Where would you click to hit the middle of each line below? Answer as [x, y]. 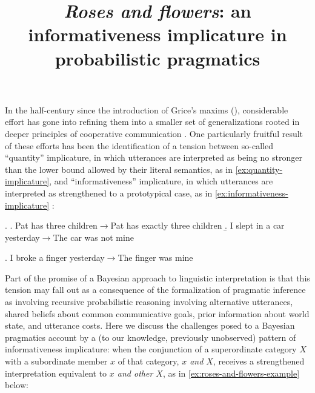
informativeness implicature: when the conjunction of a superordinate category [151, 349]
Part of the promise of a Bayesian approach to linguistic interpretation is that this [157, 277]
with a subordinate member [56, 361]
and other [135, 373]
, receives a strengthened [259, 361]
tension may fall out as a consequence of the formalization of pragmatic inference [155, 290]
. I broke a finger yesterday [55, 257]
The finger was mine [155, 257]
